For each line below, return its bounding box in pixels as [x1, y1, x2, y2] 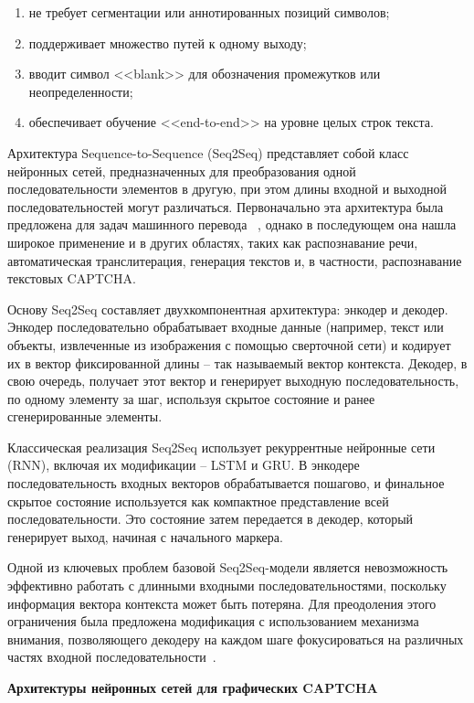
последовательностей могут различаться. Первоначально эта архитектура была [7, 197, 444, 216]
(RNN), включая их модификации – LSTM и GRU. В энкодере [7, 455, 360, 474]
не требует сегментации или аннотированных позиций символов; [28, 3, 390, 21]
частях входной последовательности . [7, 647, 216, 666]
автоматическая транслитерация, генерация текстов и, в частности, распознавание [7, 250, 462, 270]
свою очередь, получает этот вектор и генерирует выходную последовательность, [7, 371, 459, 390]
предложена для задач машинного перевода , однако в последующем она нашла [7, 215, 457, 234]
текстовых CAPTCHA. [7, 269, 136, 288]
